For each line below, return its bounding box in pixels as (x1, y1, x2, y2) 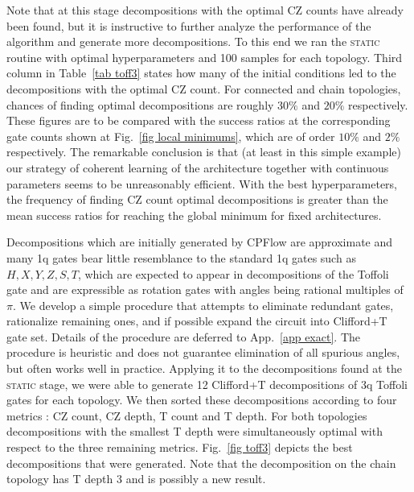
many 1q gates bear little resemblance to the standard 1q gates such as (6, 249, 356, 266)
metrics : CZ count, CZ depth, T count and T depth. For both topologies (6, 407, 367, 424)
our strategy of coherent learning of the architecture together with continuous (6, 159, 389, 176)
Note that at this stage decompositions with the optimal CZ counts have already (6, 2, 404, 18)
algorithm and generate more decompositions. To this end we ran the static (6, 33, 380, 50)
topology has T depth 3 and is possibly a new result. (6, 470, 266, 487)
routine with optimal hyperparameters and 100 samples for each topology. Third (6, 48, 403, 65)
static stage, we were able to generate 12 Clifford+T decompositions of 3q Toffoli (6, 375, 408, 392)
